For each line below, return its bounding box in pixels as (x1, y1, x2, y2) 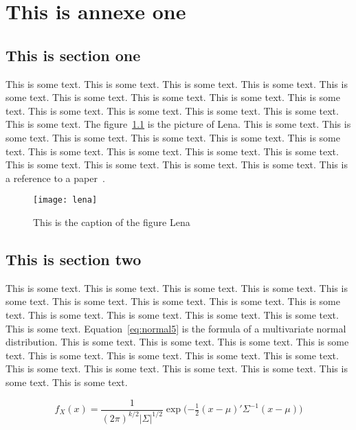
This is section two (5, 248, 142, 269)
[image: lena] (33, 195, 98, 205)
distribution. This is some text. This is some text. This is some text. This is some (5, 335, 349, 349)
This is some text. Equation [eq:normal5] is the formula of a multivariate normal (5, 321, 346, 335)
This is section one (5, 44, 141, 65)
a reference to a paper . (5, 170, 105, 185)
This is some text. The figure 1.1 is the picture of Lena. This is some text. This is (5, 117, 351, 131)
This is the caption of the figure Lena (33, 214, 190, 229)
